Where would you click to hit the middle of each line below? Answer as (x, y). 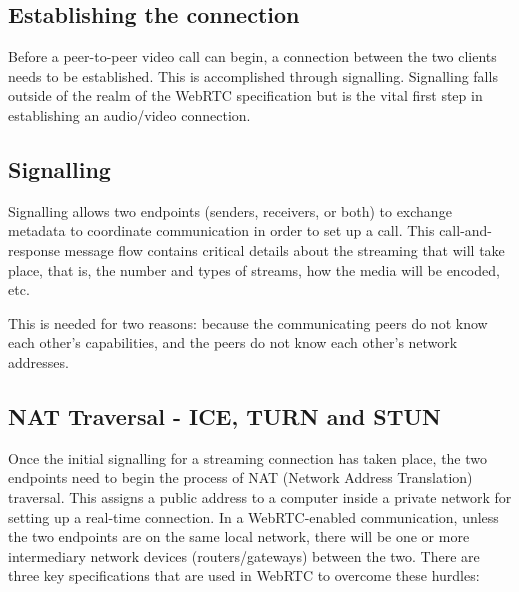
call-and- (466, 230)
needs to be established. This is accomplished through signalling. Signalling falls (253, 75)
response (34, 249)
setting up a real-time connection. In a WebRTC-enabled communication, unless (253, 516)
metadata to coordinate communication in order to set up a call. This (221, 230)
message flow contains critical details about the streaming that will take (284, 249)
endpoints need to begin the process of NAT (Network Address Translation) (240, 477)
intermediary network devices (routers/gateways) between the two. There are (244, 555)
